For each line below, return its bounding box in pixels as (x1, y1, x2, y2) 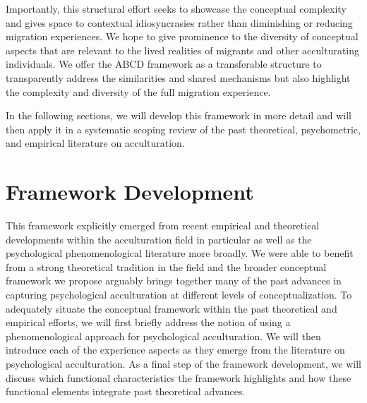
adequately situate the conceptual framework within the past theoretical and (6, 301, 337, 315)
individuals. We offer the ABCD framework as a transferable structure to (6, 56, 322, 71)
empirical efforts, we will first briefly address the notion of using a (6, 315, 291, 330)
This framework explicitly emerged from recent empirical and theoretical (6, 218, 320, 233)
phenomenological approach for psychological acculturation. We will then (6, 328, 321, 343)
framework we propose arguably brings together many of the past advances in (6, 273, 342, 288)
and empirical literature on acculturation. (6, 136, 185, 150)
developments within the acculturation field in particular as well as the (6, 231, 312, 246)
